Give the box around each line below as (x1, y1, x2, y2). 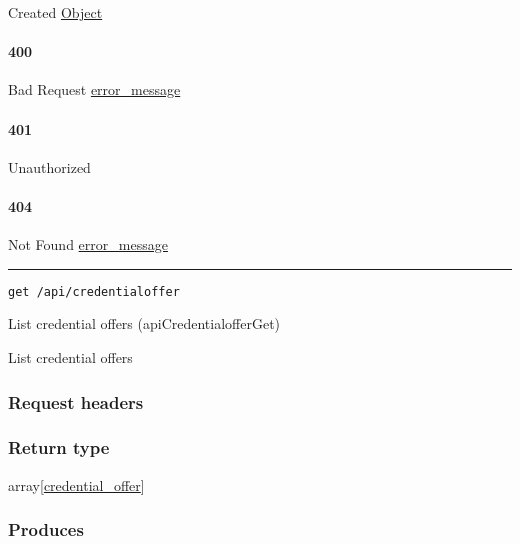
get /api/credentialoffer (8, 284, 180, 299)
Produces (8, 517, 84, 542)
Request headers (8, 389, 144, 414)
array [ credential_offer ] (8, 474, 145, 495)
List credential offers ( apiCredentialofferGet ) (8, 313, 281, 334)
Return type (8, 435, 110, 460)
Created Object (8, 2, 103, 22)
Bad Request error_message (8, 79, 181, 100)
